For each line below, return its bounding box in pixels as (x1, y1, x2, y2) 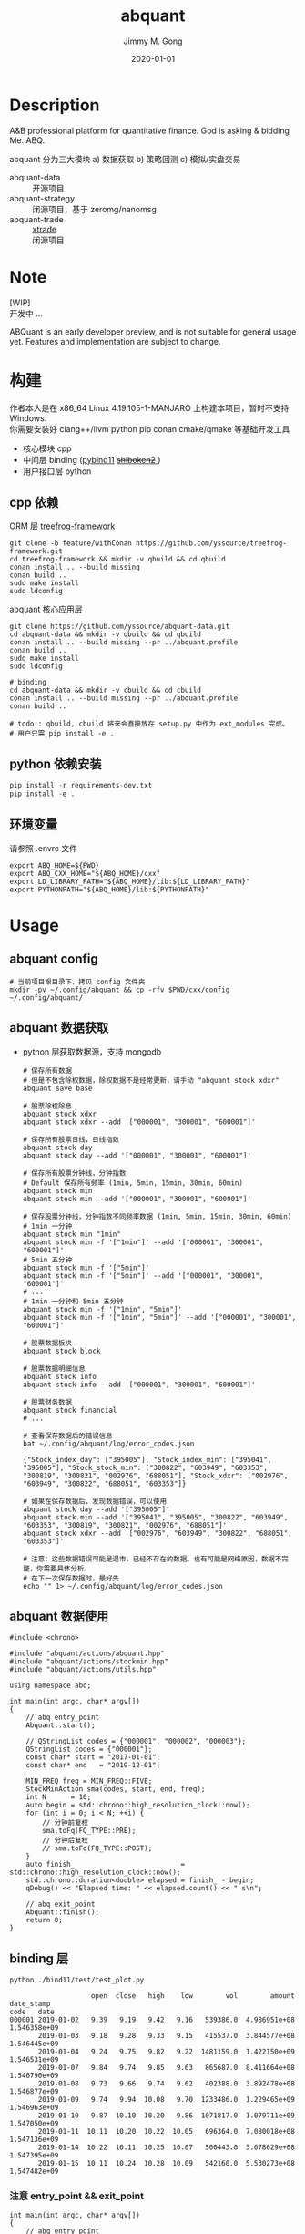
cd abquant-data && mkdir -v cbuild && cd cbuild (9, 685, 202, 695)
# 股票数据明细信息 (22, 1364, 86, 1373)
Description (9, 95, 100, 115)
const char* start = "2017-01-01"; (25, 1753, 161, 1762)
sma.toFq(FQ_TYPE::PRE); (42, 1827, 137, 1836)
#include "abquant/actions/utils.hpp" (9, 1665, 157, 1674)
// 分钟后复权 (42, 1836, 89, 1846)
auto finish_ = (25, 1860, 185, 1869)
